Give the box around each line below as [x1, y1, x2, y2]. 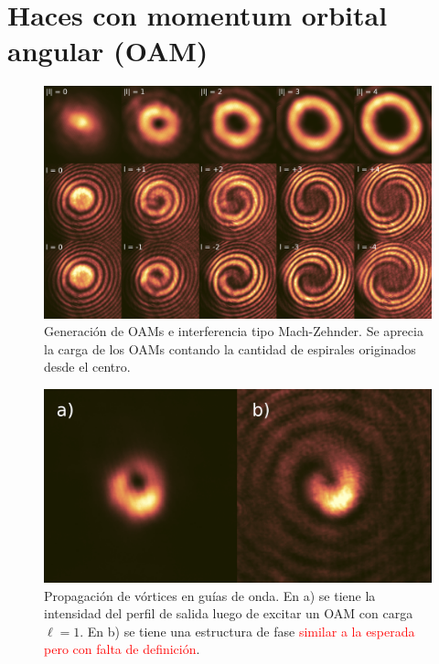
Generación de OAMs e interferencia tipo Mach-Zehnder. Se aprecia [44, 321, 423, 341]
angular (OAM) [7, 32, 209, 69]
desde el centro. [44, 357, 131, 376]
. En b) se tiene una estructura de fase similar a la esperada [80, 621, 415, 640]
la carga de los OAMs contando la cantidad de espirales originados [44, 339, 416, 358]
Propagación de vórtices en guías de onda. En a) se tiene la [44, 585, 376, 605]
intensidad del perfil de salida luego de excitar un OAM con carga [44, 604, 413, 623]
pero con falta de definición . [44, 639, 200, 659]
